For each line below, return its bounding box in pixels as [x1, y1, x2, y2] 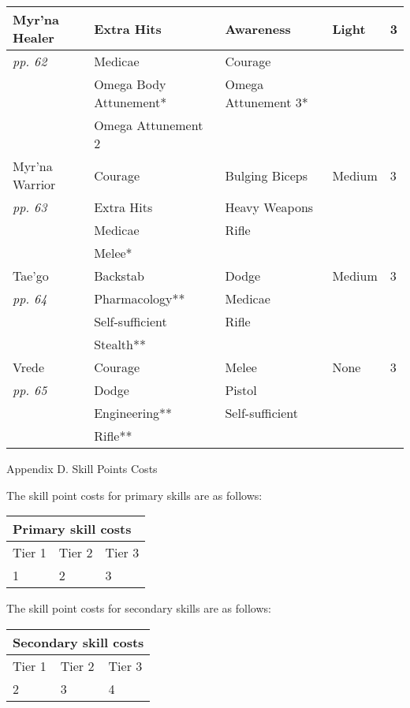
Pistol [225, 381, 257, 399]
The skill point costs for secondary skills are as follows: [6, 600, 271, 617]
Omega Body [94, 75, 166, 93]
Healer [13, 28, 54, 47]
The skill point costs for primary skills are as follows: [6, 486, 263, 503]
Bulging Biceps [225, 166, 307, 184]
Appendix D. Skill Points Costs [6, 460, 158, 476]
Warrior [13, 175, 56, 193]
